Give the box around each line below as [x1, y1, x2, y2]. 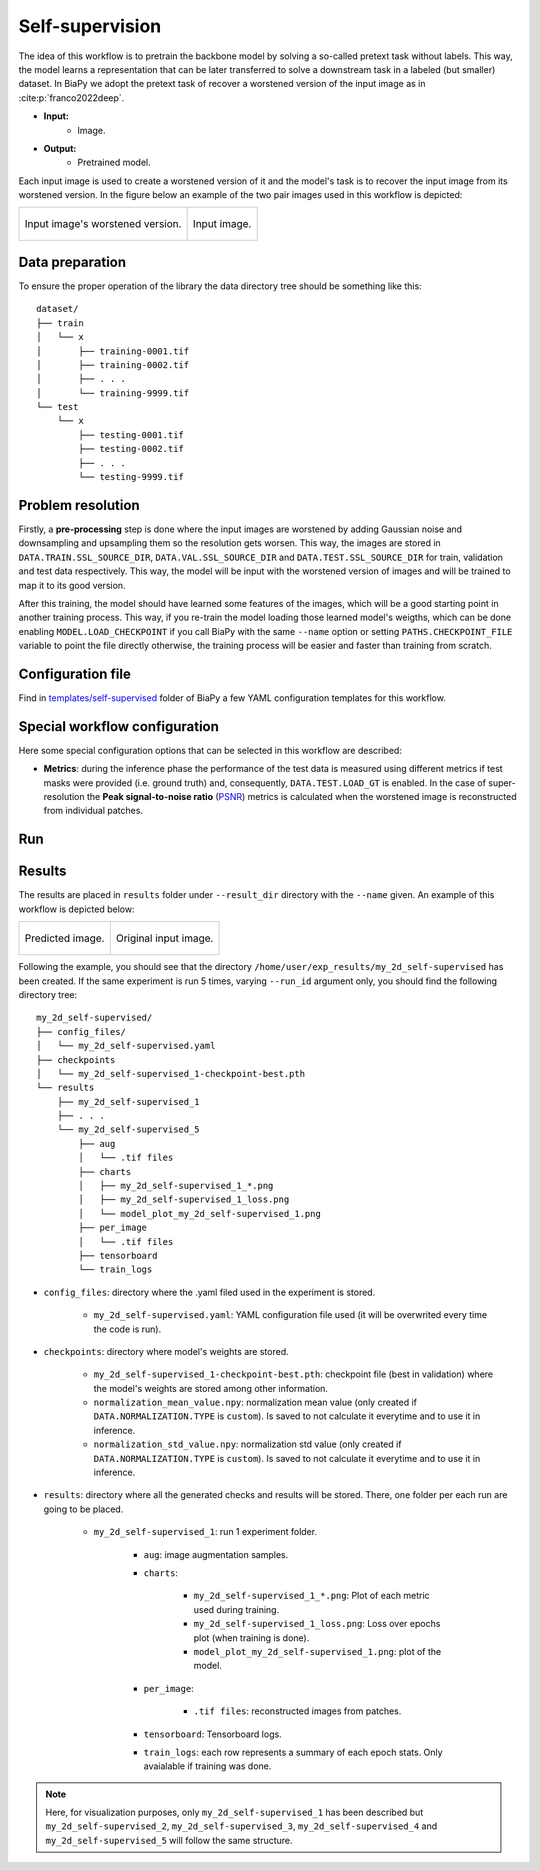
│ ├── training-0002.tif [36, 359, 190, 370]
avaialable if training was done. [143, 1760, 272, 1772]
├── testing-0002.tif [78, 443, 185, 455]
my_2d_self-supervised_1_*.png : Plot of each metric [193, 1590, 430, 1602]
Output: [43, 142, 77, 154]
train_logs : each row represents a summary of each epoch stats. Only [143, 1746, 444, 1758]
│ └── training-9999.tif [36, 387, 190, 399]
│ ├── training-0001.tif [36, 345, 190, 357]
